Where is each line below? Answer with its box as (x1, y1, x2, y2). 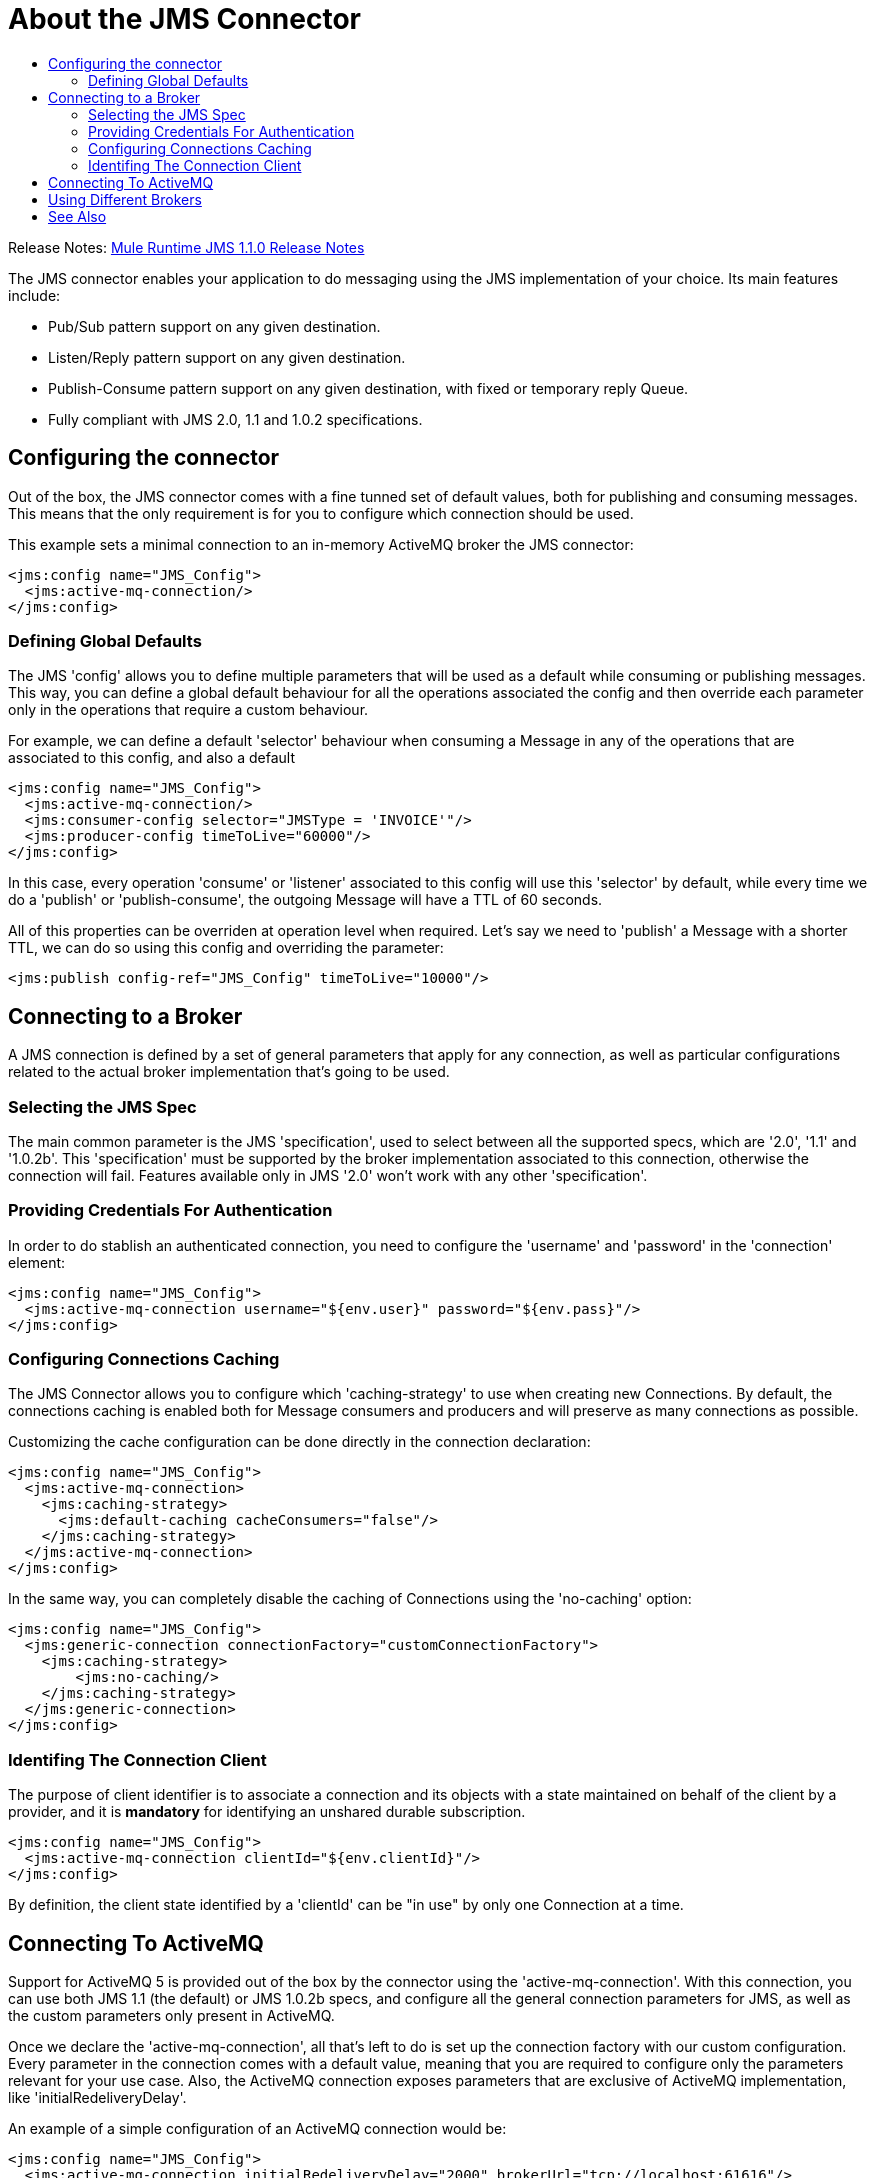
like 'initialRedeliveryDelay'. (8, 2089, 187, 2107)
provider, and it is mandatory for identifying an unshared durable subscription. (8, 1803, 526, 1821)
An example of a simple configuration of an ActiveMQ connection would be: (8, 2120, 507, 2138)
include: (8, 286, 61, 304)
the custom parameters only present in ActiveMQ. (8, 2007, 335, 2025)
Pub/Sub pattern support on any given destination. (48, 317, 381, 335)
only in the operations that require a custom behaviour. (8, 701, 369, 719)
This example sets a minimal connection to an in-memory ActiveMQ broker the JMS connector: (8, 535, 634, 553)
